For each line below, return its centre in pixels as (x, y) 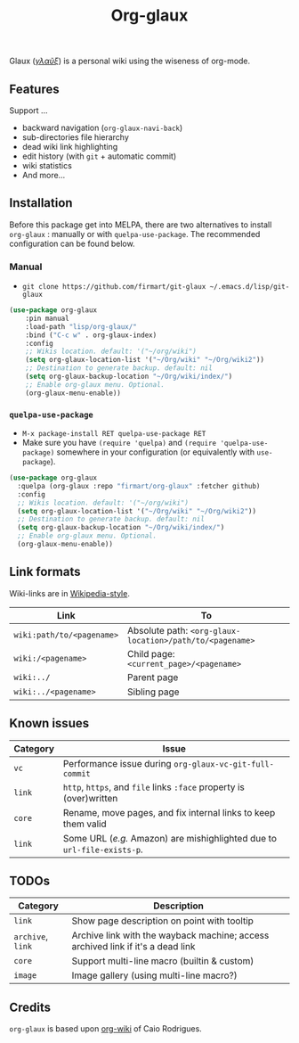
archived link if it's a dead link (133, 947)
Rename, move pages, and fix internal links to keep (169, 812)
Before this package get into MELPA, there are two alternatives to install (141, 225)
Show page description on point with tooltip (162, 921)
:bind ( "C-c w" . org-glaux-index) (91, 335)
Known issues (49, 723)
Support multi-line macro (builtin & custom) (163, 961)
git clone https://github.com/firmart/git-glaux (114, 287)
